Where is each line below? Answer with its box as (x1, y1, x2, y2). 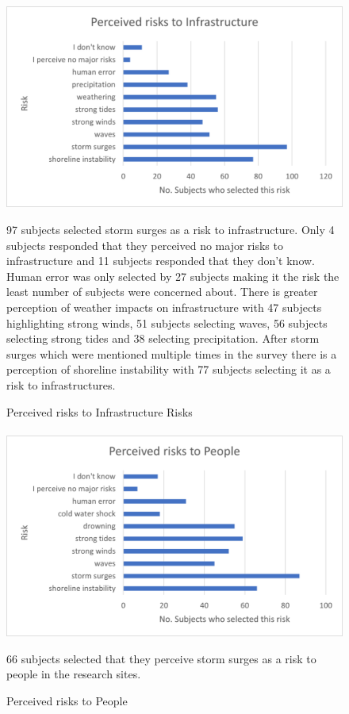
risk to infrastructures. (6, 376, 116, 393)
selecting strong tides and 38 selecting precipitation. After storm (6, 330, 320, 347)
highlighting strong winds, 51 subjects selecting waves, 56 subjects (6, 314, 328, 331)
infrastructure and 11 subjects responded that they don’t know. (6, 252, 316, 269)
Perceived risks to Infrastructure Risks (6, 403, 193, 420)
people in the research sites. (6, 666, 141, 682)
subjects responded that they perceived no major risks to (6, 236, 283, 253)
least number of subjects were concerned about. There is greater (6, 283, 318, 300)
